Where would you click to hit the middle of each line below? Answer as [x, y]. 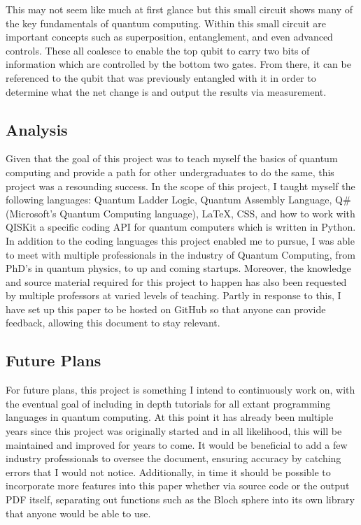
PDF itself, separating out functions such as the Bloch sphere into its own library [180, 499]
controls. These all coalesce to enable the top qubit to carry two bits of [158, 50]
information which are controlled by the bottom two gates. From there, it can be [178, 64]
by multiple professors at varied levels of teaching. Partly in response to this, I [174, 295]
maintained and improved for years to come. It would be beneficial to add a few [177, 444]
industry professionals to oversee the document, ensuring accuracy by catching [174, 458]
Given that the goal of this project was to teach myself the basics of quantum [172, 158]
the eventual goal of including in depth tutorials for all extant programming [168, 403]
